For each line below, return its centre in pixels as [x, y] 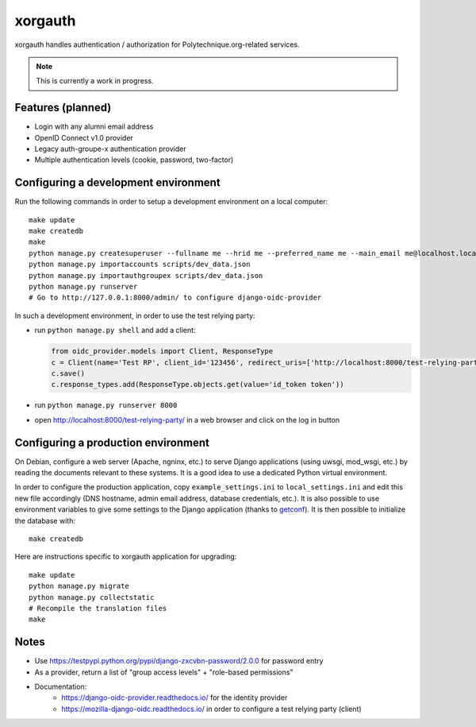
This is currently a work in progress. [95, 81]
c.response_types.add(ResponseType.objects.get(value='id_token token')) [198, 385]
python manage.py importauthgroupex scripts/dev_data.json [146, 275]
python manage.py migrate [79, 586]
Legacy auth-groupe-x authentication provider [110, 149]
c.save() [68, 373]
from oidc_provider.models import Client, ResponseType [162, 351]
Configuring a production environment [112, 442]
